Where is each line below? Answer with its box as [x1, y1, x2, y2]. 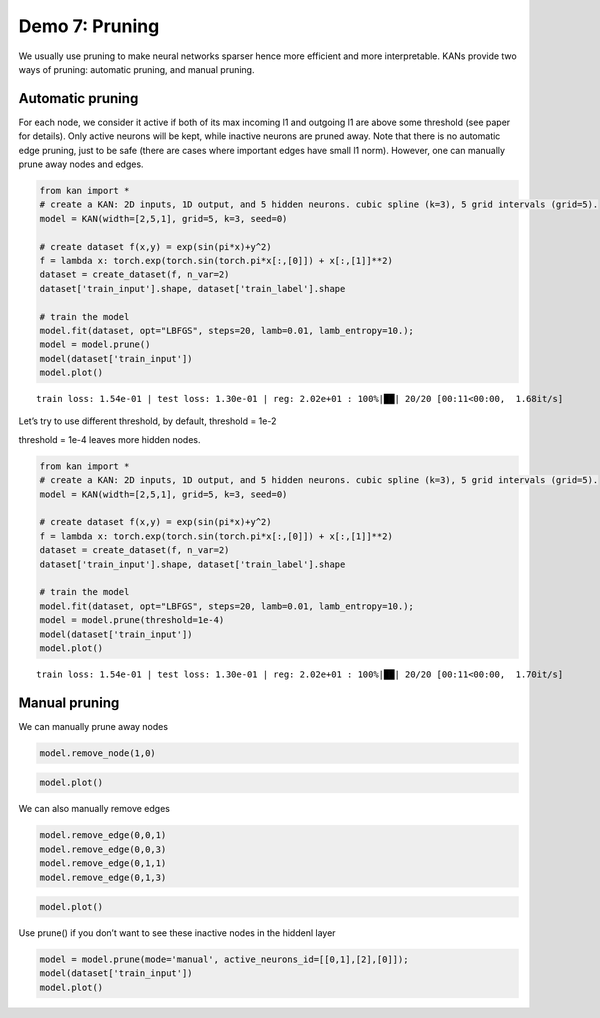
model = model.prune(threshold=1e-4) [39, 615, 225, 626]
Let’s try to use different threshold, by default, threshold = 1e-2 [18, 415, 277, 427]
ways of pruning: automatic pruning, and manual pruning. [18, 63, 255, 75]
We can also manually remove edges [18, 803, 170, 815]
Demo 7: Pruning [18, 15, 160, 37]
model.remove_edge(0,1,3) [39, 871, 167, 883]
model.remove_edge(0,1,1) [39, 858, 167, 869]
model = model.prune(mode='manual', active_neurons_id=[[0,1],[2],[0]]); [39, 954, 409, 965]
